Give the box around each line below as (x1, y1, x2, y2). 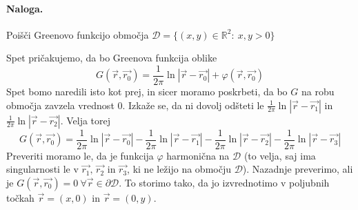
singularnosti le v (6, 162, 79, 176)
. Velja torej (60, 113, 111, 127)
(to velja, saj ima (243, 148, 316, 162)
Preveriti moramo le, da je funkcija (6, 148, 154, 162)
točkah (6, 190, 34, 204)
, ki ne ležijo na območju (127, 162, 231, 176)
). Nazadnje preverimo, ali (242, 162, 353, 176)
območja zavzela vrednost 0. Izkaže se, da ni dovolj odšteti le (6, 97, 264, 112)
